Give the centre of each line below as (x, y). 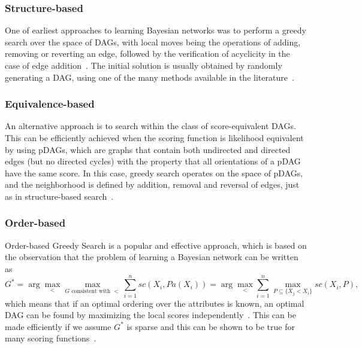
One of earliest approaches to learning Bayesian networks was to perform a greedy (156, 30)
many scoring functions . (51, 338)
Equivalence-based (50, 104)
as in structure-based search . (59, 196)
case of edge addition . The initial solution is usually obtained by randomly (144, 65)
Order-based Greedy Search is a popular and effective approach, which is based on (156, 245)
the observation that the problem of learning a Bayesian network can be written (152, 257)
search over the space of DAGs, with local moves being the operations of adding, (153, 42)
